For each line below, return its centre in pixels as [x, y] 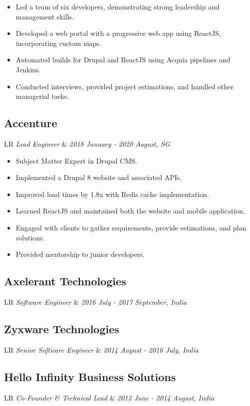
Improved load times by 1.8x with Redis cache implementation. [112, 194]
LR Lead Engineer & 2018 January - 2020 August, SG [87, 143]
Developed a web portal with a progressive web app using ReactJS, [118, 33]
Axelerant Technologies [65, 281]
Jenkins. [28, 69]
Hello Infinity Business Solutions [90, 376]
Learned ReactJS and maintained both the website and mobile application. [130, 211]
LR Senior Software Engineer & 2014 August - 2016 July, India [101, 349]
